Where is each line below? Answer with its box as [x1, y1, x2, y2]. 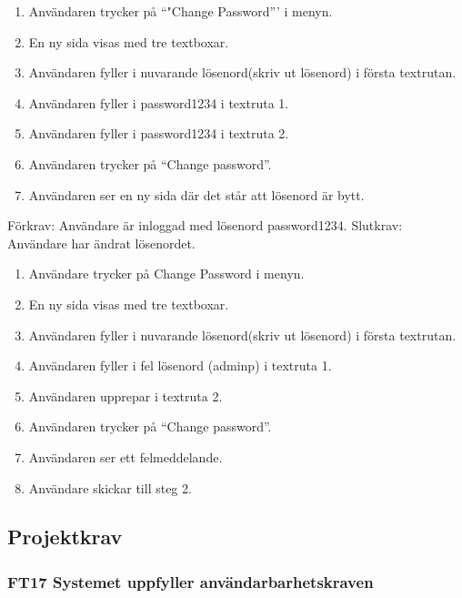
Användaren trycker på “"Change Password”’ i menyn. [28, 2, 333, 20]
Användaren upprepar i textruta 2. [28, 386, 223, 405]
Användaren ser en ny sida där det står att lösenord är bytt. [28, 185, 365, 204]
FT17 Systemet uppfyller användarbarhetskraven [7, 570, 374, 593]
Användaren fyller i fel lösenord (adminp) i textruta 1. [28, 356, 332, 375]
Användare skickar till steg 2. [28, 478, 192, 497]
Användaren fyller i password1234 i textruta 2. [28, 124, 289, 143]
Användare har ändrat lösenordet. [7, 233, 196, 252]
